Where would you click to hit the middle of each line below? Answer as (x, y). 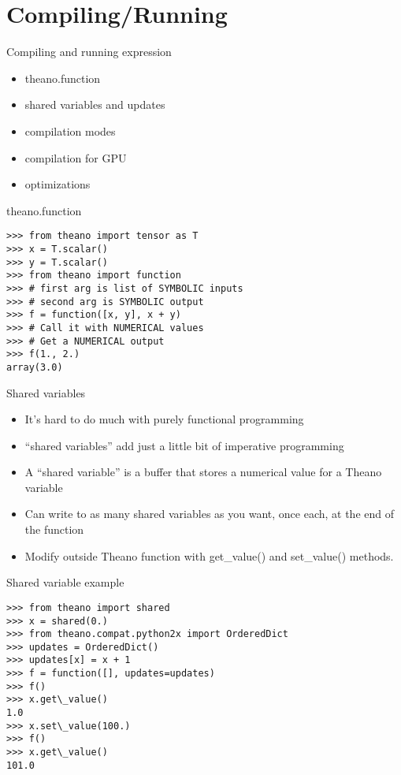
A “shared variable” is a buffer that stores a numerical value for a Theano (203, 472)
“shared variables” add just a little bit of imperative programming (184, 445)
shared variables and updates (95, 104)
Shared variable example (65, 582)
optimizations (58, 184)
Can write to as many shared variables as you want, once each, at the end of (209, 514)
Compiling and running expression (89, 52)
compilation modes (70, 130)
